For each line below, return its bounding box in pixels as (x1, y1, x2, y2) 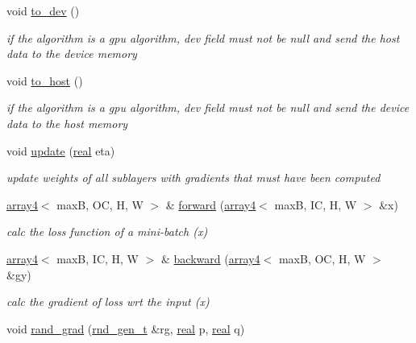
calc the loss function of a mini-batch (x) (6, 223, 208, 240)
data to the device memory (6, 45, 137, 62)
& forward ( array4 (165, 196, 256, 213)
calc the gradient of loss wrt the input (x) (6, 293, 210, 310)
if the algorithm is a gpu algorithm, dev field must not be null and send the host (6, 29, 400, 46)
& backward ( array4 (160, 250, 260, 267)
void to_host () (6, 72, 83, 89)
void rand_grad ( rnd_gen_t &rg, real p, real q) (6, 320, 245, 337)
